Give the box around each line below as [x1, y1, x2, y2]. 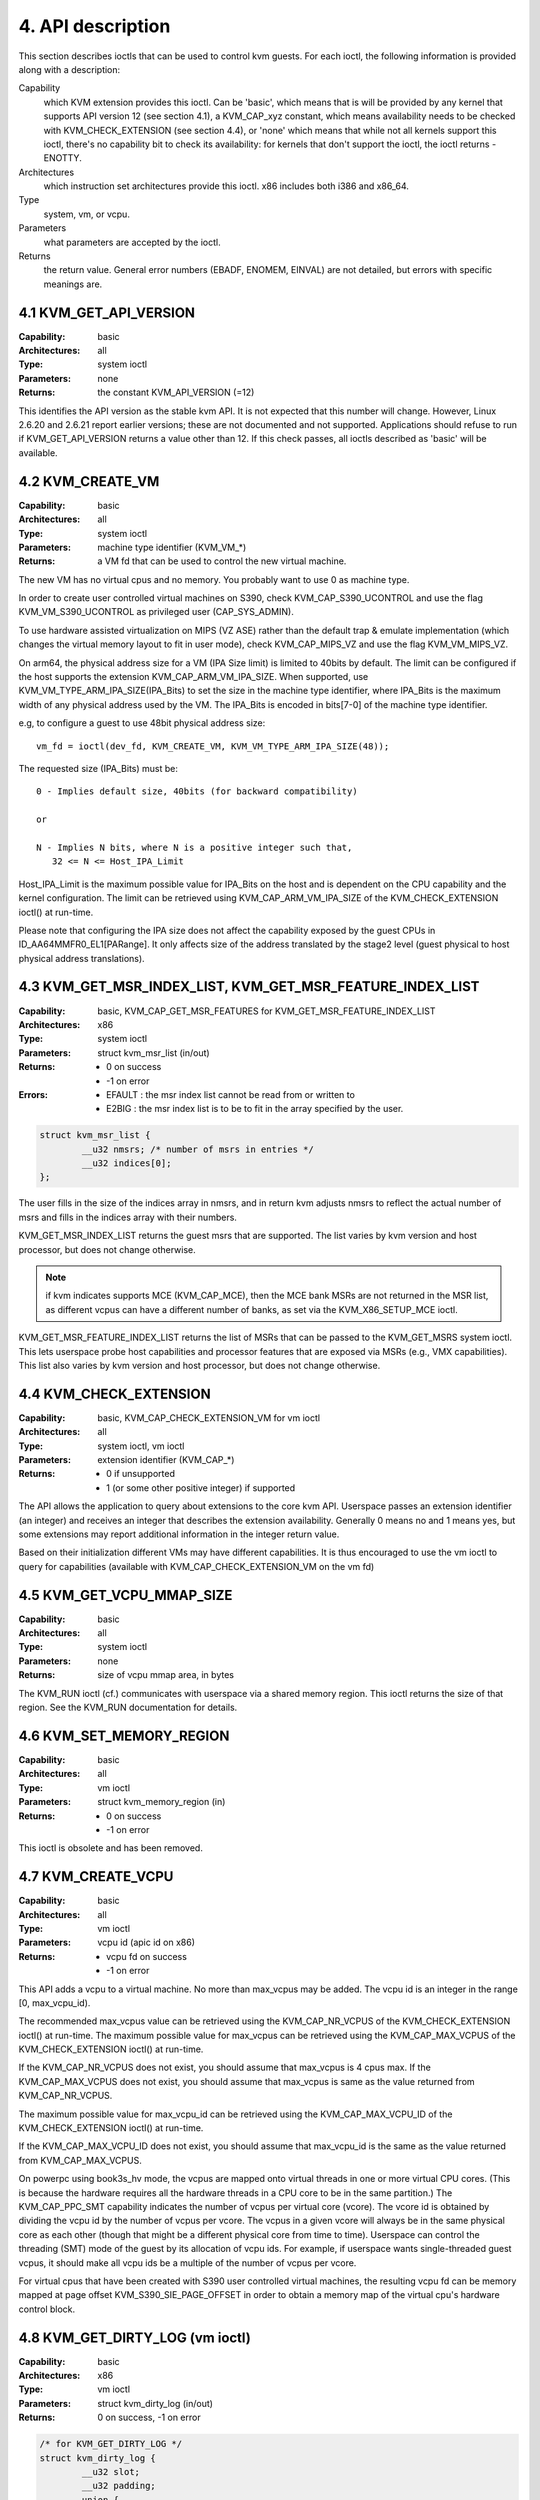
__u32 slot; [81, 2466, 140, 2477]
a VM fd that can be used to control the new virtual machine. [97, 555, 347, 567]
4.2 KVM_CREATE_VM [18, 473, 160, 490]
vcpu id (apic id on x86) [97, 1936, 195, 1949]
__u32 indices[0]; [81, 1158, 172, 1169]
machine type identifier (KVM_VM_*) [97, 541, 247, 553]
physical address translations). [18, 952, 145, 964]
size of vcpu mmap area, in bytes [97, 1669, 235, 1681]
